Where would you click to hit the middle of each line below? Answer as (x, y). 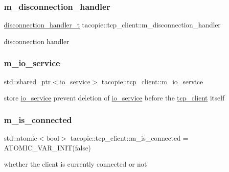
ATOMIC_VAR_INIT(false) (47, 147)
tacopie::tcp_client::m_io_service (152, 81)
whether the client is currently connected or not (76, 164)
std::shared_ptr (27, 81)
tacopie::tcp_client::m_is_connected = (129, 138)
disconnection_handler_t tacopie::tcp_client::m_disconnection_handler (112, 25)
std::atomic (21, 138)
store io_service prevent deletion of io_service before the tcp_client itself (114, 98)
